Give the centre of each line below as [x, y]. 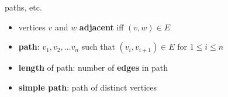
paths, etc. [23, 7]
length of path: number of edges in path [93, 67]
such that [98, 46]
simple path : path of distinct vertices [87, 87]
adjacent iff [101, 27]
